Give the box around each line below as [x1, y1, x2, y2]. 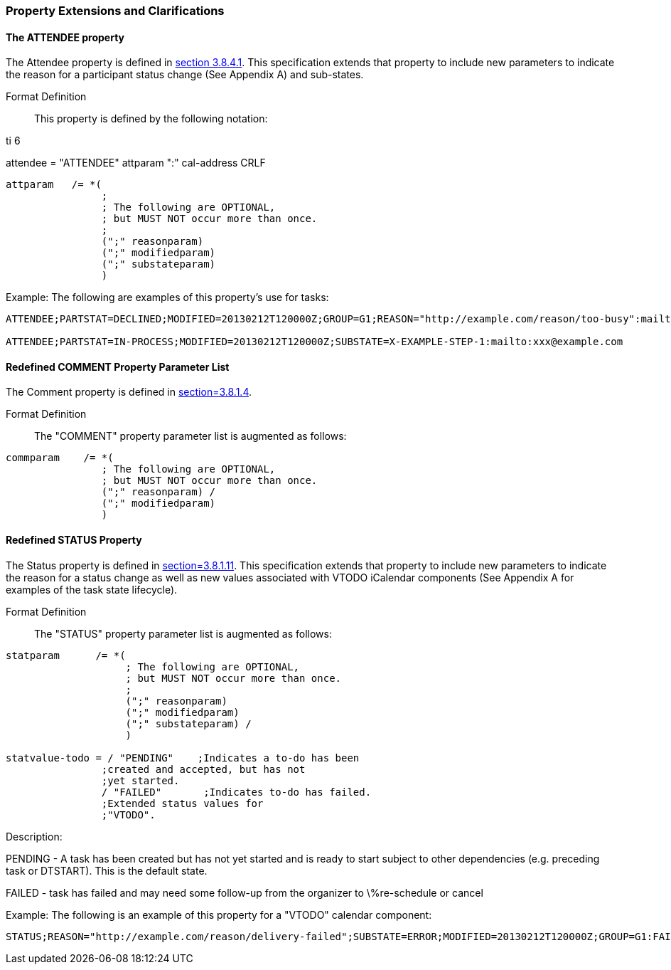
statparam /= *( [6, 649, 126, 661]
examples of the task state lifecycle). [6, 583, 178, 596]
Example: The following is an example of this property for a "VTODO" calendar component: [6, 908, 432, 921]
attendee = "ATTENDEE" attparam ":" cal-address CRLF [6, 157, 266, 169]
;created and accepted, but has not [101, 763, 306, 775]
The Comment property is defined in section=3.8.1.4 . [6, 386, 252, 399]
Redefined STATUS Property [6, 534, 142, 547]
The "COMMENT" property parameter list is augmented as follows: [34, 430, 347, 443]
